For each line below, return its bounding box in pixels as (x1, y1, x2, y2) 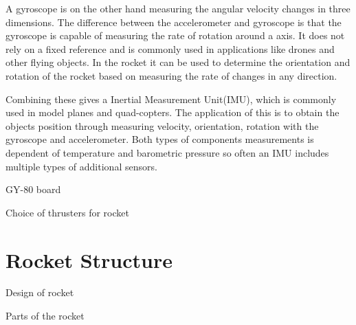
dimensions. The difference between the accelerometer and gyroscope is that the (5, 14, 342, 29)
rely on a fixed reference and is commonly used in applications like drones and (5, 41, 335, 56)
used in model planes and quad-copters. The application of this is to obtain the (5, 105, 340, 120)
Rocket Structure (5, 245, 173, 273)
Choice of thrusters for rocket (5, 205, 129, 219)
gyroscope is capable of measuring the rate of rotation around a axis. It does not (5, 28, 345, 43)
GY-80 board (5, 182, 61, 197)
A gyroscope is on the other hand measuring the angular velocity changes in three (5, 1, 351, 15)
